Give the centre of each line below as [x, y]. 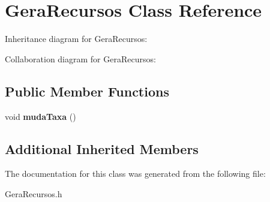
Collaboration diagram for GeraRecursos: [80, 58]
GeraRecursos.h [34, 193]
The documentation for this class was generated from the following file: [135, 174]
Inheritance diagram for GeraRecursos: [76, 39]
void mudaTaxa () [40, 116]
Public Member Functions [87, 91]
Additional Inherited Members [102, 148]
